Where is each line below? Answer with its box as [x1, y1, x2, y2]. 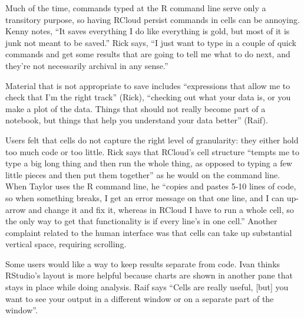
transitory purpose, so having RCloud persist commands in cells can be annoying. [5, 13, 300, 25]
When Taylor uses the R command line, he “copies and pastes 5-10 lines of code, [5, 180, 296, 192]
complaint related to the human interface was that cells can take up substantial [5, 226, 292, 238]
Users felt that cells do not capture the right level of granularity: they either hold [5, 133, 299, 146]
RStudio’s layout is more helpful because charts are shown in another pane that [5, 269, 293, 281]
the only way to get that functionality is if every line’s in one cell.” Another [5, 215, 277, 227]
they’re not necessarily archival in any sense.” [5, 59, 168, 71]
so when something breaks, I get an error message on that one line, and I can [5, 191, 284, 204]
